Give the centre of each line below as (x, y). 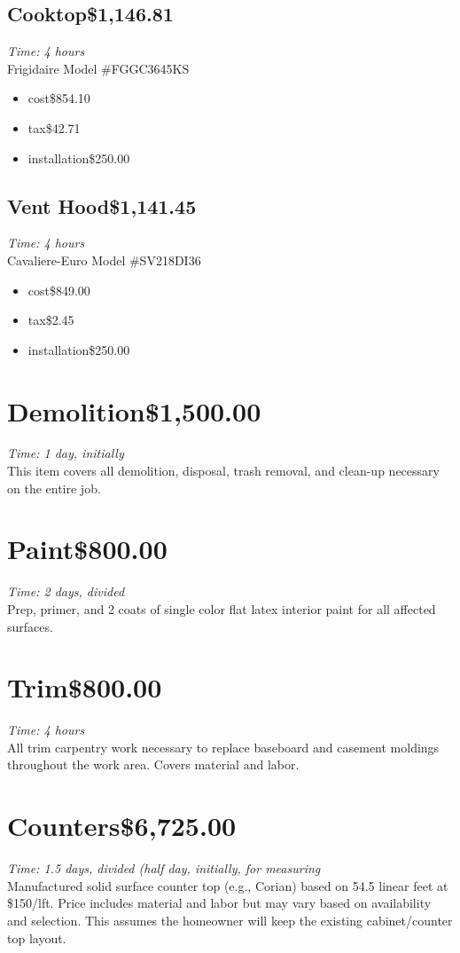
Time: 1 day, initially (66, 453)
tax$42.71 (54, 127)
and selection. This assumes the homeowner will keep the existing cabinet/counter (230, 920)
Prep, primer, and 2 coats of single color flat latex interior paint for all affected (222, 608)
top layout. (37, 937)
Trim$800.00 (85, 687)
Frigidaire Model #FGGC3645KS (98, 68)
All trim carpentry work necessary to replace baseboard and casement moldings (223, 747)
